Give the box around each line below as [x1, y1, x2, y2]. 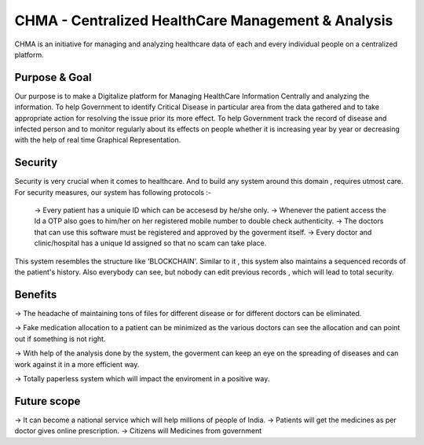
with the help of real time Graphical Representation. [14, 135, 181, 145]
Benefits [14, 288, 57, 301]
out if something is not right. [14, 334, 106, 344]
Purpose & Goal [14, 71, 92, 84]
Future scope [14, 394, 81, 408]
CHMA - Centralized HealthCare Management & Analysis [14, 12, 393, 29]
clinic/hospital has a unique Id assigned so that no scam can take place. [34, 238, 267, 248]
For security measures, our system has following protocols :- [14, 187, 212, 197]
